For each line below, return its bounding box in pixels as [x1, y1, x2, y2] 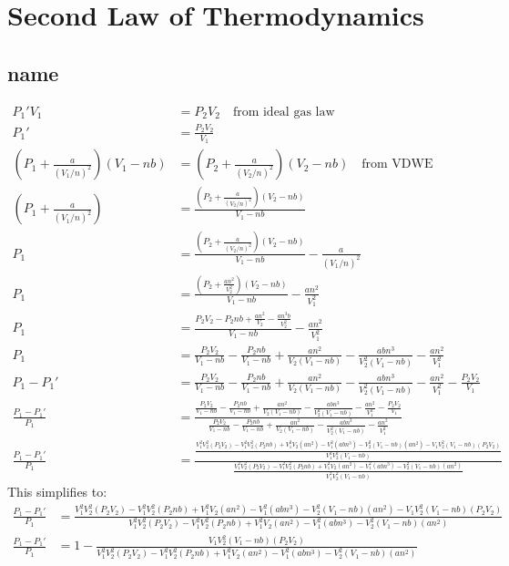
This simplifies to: [7, 482, 107, 500]
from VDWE [361, 158, 433, 171]
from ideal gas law [232, 105, 335, 118]
